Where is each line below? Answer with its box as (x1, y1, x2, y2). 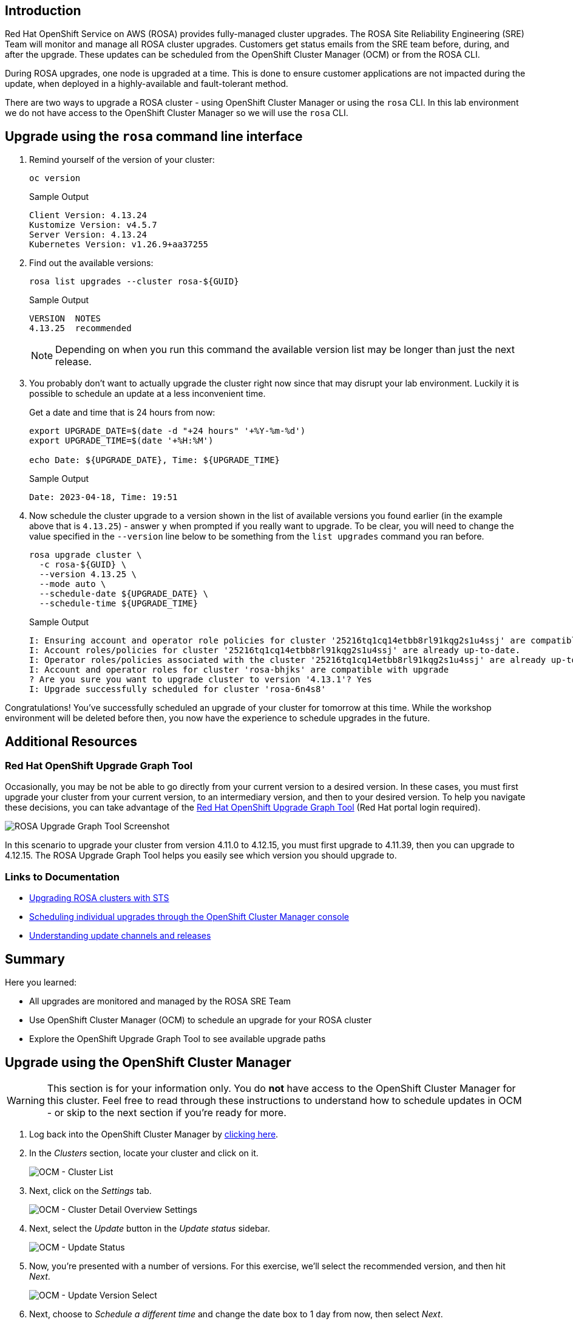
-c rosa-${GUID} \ (39, 560, 127, 570)
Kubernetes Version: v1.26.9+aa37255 (29, 239, 209, 250)
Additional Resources (5, 733, 137, 749)
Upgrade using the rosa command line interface (5, 128, 303, 144)
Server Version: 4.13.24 (29, 230, 147, 240)
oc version (29, 173, 81, 184)
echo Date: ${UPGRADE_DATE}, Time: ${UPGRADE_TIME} (29, 455, 280, 465)
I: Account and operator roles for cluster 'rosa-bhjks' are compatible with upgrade (29, 665, 449, 675)
